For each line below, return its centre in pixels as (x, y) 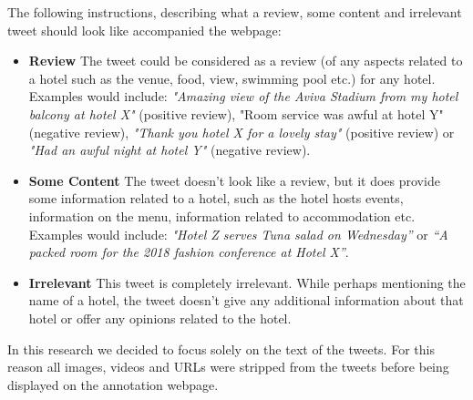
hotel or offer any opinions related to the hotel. (160, 318)
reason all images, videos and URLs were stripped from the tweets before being (228, 367)
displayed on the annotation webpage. (113, 384)
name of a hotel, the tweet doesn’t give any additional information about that (246, 300)
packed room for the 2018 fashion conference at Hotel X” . (189, 252)
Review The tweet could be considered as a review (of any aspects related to (246, 61)
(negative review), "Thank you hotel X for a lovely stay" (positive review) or (242, 132)
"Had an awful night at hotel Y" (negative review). (170, 150)
